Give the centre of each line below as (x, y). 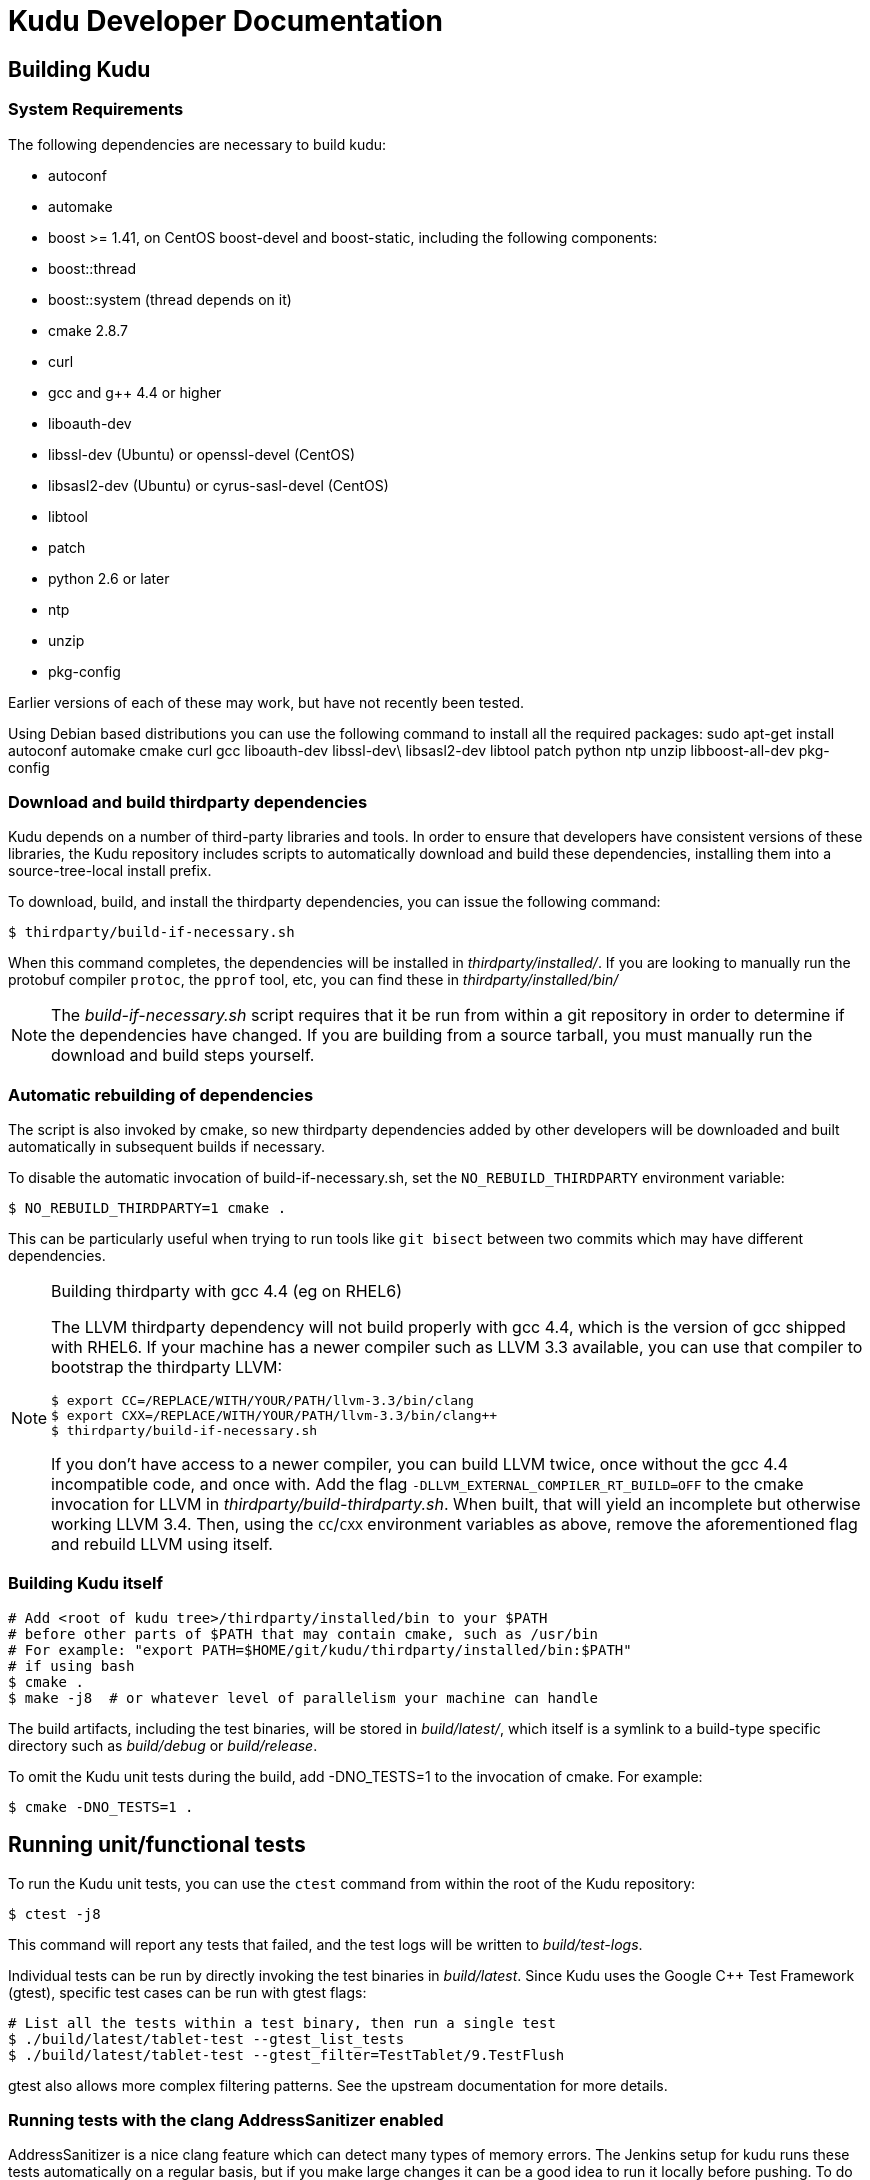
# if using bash (71, 1665)
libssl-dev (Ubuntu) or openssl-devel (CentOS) (202, 454)
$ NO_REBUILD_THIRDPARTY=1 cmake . (147, 1208)
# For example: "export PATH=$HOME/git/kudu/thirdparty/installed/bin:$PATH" (320, 1649)
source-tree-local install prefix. (110, 871)
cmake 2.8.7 (88, 330)
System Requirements (96, 109)
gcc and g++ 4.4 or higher (135, 392)
